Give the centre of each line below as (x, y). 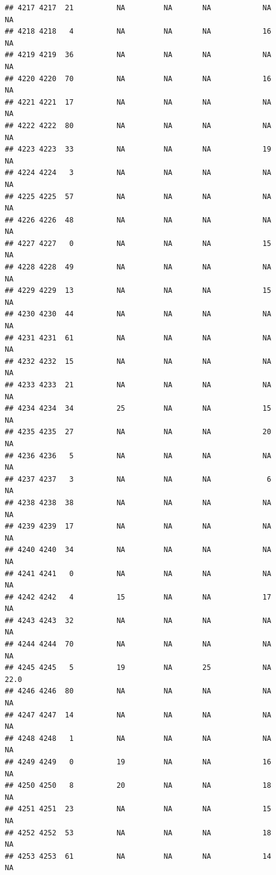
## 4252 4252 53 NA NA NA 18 (138, 833)
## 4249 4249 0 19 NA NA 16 (138, 762)
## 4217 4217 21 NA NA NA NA (138, 8)
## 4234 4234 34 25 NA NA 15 (138, 409)
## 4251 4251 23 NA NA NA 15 (138, 809)
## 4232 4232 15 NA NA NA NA (138, 361)
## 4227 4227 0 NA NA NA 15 (138, 243)
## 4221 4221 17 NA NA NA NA (138, 102)
